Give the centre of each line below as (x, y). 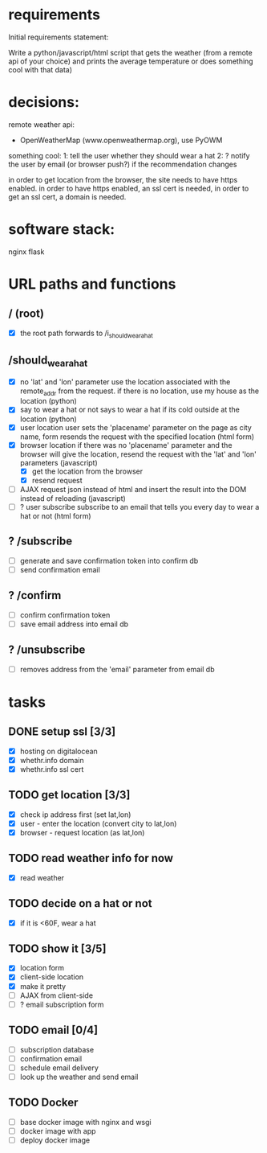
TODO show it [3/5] (57, 948)
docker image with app (58, 1130)
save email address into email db (74, 624)
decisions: (44, 103)
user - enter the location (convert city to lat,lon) (98, 823)
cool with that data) (40, 69)
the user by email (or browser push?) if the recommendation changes (123, 164)
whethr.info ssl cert (52, 769)
